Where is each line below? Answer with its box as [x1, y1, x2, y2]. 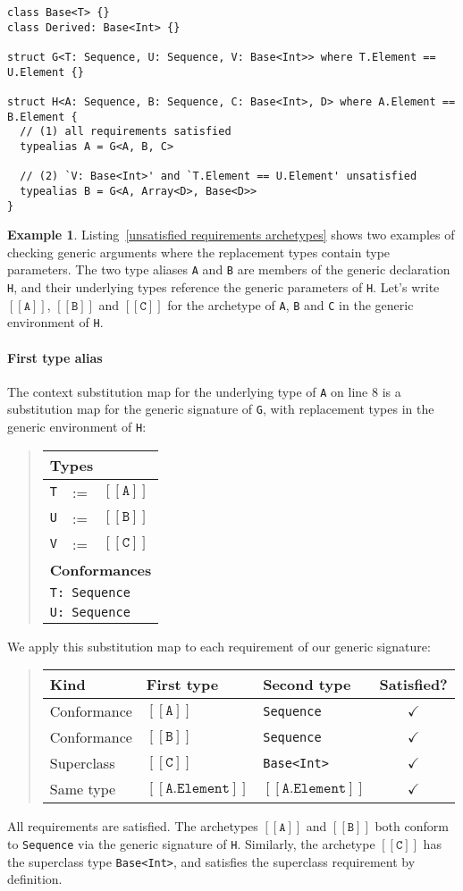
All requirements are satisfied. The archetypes [7, 817, 258, 836]
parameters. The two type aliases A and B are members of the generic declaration [7, 260, 450, 279]
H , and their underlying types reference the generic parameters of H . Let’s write [7, 278, 440, 297]
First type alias [7, 348, 103, 366]
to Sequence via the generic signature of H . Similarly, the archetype [7, 834, 375, 853]
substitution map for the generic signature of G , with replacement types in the [7, 399, 434, 418]
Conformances [49, 559, 152, 580]
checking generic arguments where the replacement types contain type [7, 242, 391, 261]
